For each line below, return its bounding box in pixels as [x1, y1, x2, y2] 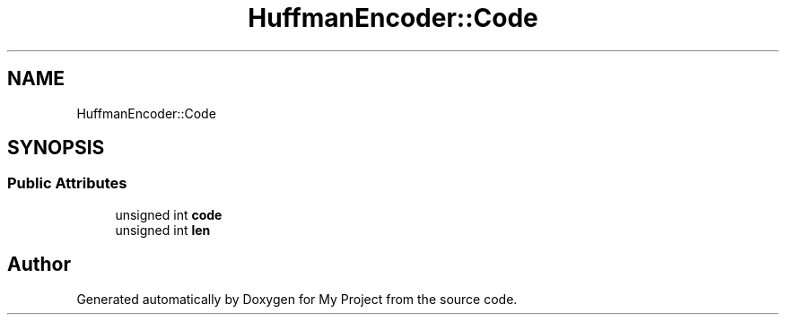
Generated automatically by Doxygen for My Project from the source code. [76, 291, 518, 307]
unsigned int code [115, 206, 223, 222]
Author [7, 253, 71, 276]
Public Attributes [7, 174, 127, 193]
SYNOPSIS [7, 136, 105, 160]
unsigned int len [115, 222, 211, 238]
